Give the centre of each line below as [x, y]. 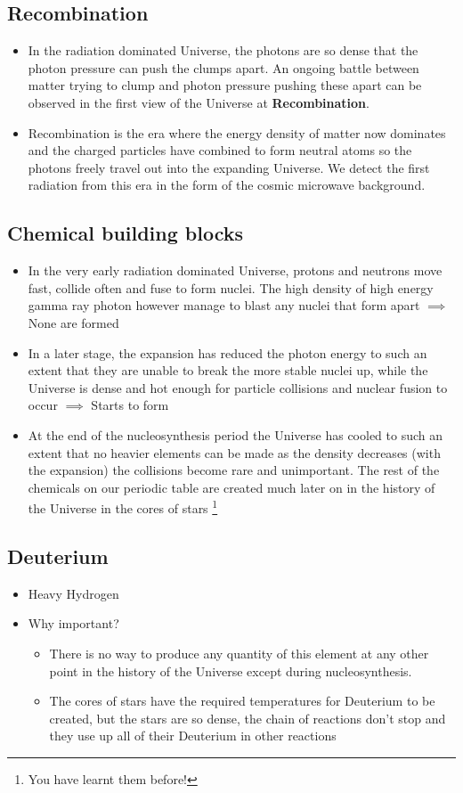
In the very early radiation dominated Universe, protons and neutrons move [235, 270]
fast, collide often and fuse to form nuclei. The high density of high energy [231, 287]
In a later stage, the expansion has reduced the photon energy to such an [227, 352]
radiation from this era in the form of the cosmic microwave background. [227, 185]
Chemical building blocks [126, 233]
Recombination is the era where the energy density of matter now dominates [237, 132]
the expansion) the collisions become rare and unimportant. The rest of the [234, 470]
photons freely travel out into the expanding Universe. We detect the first [229, 167]
